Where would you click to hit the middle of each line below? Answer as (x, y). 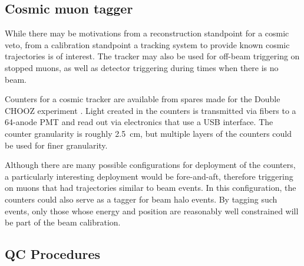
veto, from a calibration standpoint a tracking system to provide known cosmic (147, 44)
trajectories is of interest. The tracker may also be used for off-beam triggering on (152, 56)
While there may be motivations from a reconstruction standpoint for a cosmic (147, 33)
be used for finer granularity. (56, 145)
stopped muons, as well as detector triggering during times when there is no (142, 67)
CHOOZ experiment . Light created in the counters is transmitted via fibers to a (151, 110)
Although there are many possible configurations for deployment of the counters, (150, 165)
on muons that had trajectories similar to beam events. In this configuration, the (151, 188)
